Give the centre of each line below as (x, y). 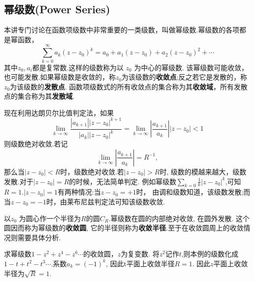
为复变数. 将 (140, 254)
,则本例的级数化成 (210, 254)
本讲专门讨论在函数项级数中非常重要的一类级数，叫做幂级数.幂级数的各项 (122, 30)
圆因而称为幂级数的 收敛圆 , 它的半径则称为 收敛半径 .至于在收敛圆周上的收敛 (124, 228)
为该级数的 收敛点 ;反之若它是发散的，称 (185, 77)
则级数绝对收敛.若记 (36, 144)
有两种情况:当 (79, 192)
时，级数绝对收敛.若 (92, 171)
